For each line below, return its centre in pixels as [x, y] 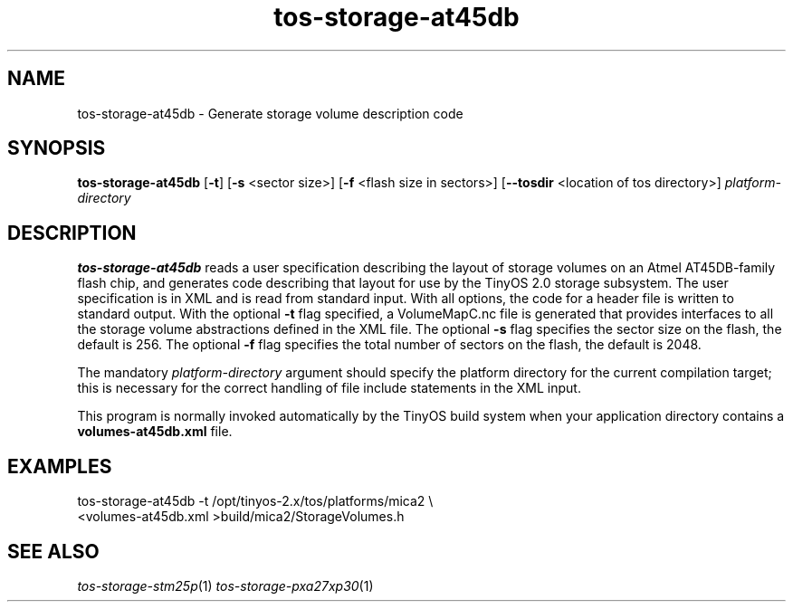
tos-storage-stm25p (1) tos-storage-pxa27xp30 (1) [225, 585]
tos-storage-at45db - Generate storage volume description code [270, 113]
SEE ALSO [53, 551]
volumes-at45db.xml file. [155, 432]
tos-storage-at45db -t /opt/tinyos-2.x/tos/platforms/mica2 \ [255, 501]
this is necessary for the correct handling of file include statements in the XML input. [329, 388]
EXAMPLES [60, 466]
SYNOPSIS [57, 148]
